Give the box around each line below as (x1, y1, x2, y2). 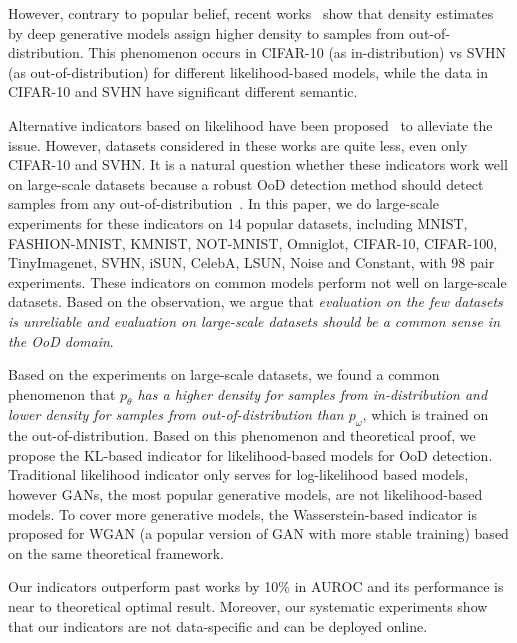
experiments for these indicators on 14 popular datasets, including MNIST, (8, 212, 468, 233)
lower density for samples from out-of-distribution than (8, 404, 344, 425)
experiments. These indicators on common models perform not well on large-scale (8, 271, 507, 292)
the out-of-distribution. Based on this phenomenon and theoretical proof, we (8, 425, 476, 446)
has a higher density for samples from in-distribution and (137, 383, 488, 404)
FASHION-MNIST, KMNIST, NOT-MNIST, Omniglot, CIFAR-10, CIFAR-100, (8, 232, 498, 253)
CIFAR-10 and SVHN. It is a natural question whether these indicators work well (8, 154, 508, 175)
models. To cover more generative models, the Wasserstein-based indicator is (8, 503, 477, 524)
